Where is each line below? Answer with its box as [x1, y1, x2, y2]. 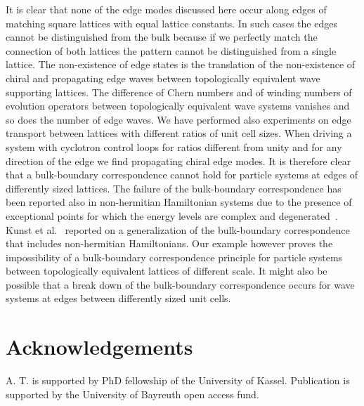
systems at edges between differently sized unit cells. [6, 291, 231, 306]
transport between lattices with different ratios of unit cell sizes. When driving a [6, 126, 352, 140]
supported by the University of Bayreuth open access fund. [6, 386, 259, 401]
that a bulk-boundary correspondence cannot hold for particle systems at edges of [6, 167, 358, 182]
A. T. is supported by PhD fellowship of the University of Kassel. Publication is [6, 373, 350, 388]
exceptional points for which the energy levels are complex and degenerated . [6, 208, 338, 223]
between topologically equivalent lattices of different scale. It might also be [6, 263, 327, 278]
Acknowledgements [6, 332, 193, 361]
